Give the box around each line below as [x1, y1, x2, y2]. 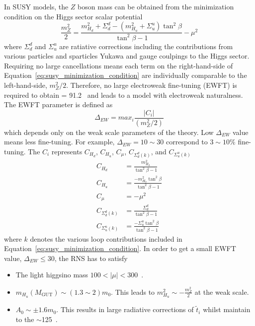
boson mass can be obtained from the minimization [78, 1, 234, 11]
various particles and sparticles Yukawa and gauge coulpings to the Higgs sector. [4, 51, 250, 61]
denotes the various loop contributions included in [30, 233, 182, 244]
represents [51, 146, 83, 156]
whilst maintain [203, 304, 251, 315]
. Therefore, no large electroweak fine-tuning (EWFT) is [66, 79, 237, 90]
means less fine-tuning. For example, [4, 136, 115, 147]
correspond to [166, 136, 208, 147]
